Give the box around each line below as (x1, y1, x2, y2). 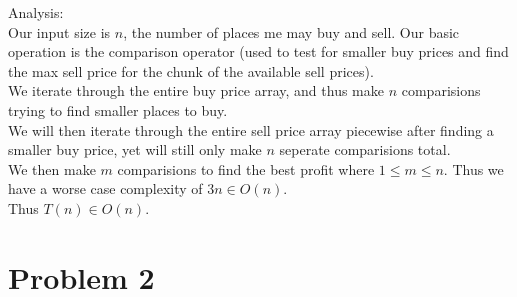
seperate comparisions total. (279, 139, 451, 160)
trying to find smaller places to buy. (8, 99, 228, 120)
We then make (8, 158, 96, 179)
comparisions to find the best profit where (117, 158, 375, 179)
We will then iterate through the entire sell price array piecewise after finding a (8, 119, 494, 140)
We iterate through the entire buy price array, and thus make (8, 80, 384, 101)
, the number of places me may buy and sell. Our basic (123, 21, 460, 42)
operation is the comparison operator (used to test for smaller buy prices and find (8, 41, 509, 62)
